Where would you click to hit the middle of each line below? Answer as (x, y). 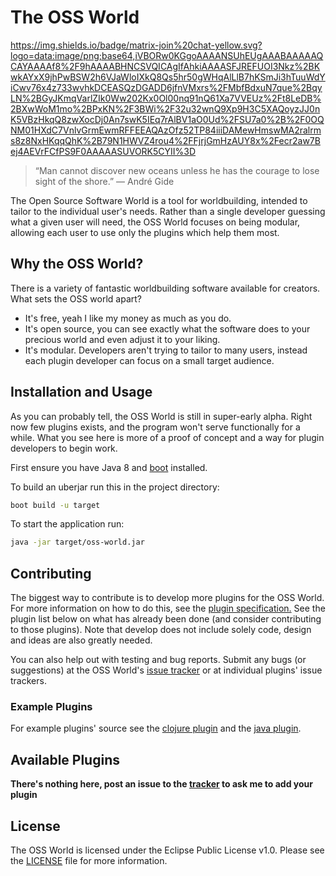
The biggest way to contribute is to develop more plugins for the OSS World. (167, 598)
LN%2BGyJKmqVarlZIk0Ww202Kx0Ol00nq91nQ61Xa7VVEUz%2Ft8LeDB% (166, 98)
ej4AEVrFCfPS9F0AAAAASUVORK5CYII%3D (103, 151)
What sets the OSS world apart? (76, 298)
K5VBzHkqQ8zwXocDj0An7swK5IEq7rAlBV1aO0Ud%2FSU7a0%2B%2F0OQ (167, 119)
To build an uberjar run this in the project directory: (115, 487)
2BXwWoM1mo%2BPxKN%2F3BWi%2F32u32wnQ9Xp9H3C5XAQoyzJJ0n (165, 108)
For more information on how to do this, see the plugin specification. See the (168, 608)
